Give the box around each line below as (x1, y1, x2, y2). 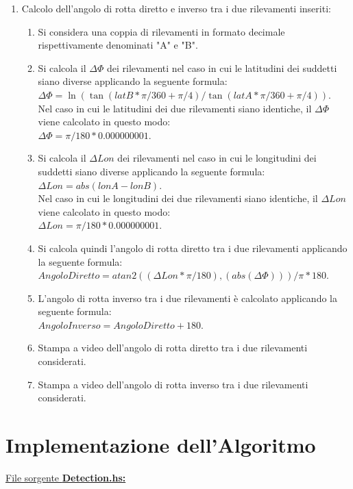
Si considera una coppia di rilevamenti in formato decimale (38, 24, 285, 38)
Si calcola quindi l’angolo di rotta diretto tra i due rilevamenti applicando (38, 240, 348, 255)
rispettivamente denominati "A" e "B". (38, 38, 198, 52)
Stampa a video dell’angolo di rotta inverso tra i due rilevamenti (38, 377, 308, 391)
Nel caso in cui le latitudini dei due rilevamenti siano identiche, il (38, 101, 312, 115)
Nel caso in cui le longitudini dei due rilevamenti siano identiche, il (38, 191, 318, 205)
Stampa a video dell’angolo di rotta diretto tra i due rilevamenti (38, 340, 308, 355)
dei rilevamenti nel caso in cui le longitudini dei (117, 151, 317, 165)
